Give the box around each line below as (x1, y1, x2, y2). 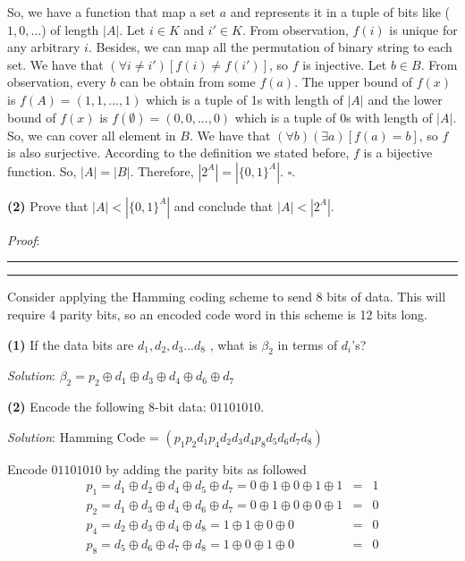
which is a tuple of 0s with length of (234, 107, 433, 126)
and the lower (368, 89, 443, 108)
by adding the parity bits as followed (106, 459, 307, 478)
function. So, (7, 161, 77, 180)
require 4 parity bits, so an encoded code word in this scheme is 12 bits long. (7, 304, 427, 323)
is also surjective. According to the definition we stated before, (7, 143, 350, 162)
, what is (209, 335, 258, 353)
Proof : (7, 230, 40, 249)
